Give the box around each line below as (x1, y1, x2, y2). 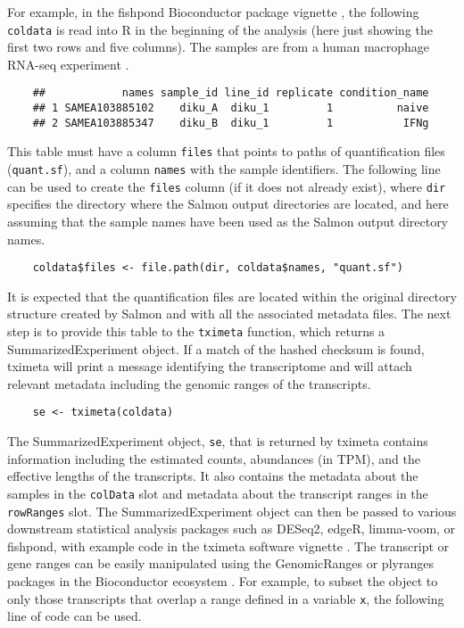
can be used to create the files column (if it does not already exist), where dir (7, 177, 446, 195)
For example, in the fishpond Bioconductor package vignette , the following (7, 3, 419, 21)
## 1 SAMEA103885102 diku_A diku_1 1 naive (32, 102, 429, 115)
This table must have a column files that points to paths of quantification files (7, 142, 445, 161)
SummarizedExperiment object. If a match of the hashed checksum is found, (7, 339, 425, 358)
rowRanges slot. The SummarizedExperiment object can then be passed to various (7, 501, 457, 520)
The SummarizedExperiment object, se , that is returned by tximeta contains (7, 432, 428, 450)
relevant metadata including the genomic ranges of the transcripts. (7, 374, 371, 392)
